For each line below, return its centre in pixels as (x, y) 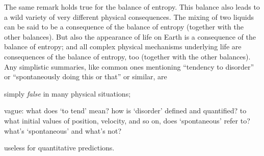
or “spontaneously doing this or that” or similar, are (86, 76)
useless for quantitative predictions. (59, 148)
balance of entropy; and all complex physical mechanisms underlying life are (123, 46)
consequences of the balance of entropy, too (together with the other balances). (127, 56)
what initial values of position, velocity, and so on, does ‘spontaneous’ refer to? (127, 120)
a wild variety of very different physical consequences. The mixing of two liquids (129, 17)
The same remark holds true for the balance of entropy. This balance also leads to (132, 7)
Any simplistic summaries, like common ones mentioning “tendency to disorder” (129, 66)
